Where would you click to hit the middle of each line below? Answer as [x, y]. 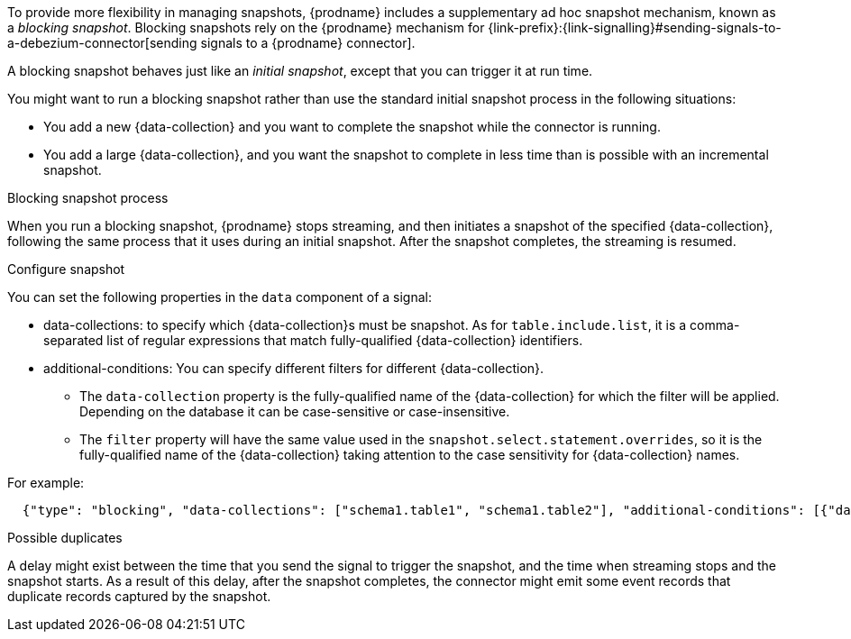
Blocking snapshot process [88, 198]
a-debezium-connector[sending [102, 43]
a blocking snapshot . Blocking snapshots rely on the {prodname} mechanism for [246, 27]
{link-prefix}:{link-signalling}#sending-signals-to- [635, 27]
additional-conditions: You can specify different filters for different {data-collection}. [294, 368]
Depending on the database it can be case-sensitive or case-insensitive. [295, 411]
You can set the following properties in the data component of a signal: [220, 297]
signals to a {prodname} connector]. [308, 43]
